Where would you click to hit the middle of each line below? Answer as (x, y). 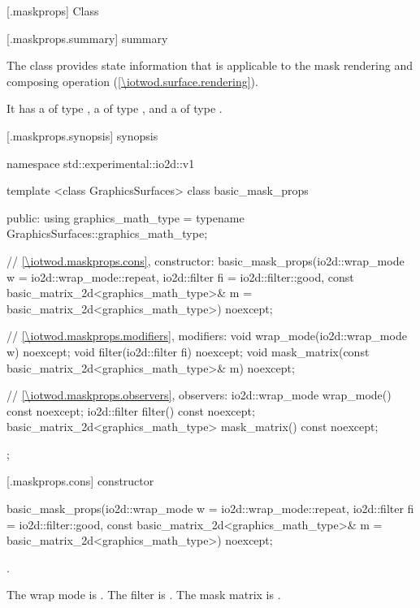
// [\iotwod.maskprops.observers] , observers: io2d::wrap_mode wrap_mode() (199, 395)
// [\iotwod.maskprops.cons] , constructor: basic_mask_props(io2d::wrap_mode (206, 260)
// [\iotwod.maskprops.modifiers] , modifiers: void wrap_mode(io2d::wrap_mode (207, 336)
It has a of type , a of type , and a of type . (115, 108)
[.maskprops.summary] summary (87, 38)
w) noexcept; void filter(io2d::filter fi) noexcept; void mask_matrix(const (188, 351)
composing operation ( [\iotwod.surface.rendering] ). (132, 81)
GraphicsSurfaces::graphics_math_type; (107, 233)
